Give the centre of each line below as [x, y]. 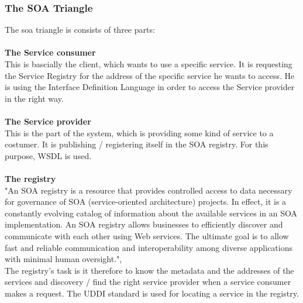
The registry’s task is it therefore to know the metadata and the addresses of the [149, 270]
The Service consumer [50, 52]
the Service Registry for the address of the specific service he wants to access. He [150, 75]
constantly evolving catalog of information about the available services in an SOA [151, 213]
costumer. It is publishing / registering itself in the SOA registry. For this [137, 144]
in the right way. [34, 98]
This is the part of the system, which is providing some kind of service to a [139, 132]
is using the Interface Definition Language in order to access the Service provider [150, 87]
